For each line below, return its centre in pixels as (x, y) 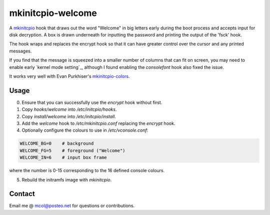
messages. (20, 51)
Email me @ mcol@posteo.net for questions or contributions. (72, 206)
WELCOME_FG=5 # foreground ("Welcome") (72, 150)
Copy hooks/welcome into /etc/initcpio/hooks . (69, 109)
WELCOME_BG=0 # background (57, 144)
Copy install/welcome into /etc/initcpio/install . (69, 116)
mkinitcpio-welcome (53, 13)
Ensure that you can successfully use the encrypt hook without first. (92, 102)
